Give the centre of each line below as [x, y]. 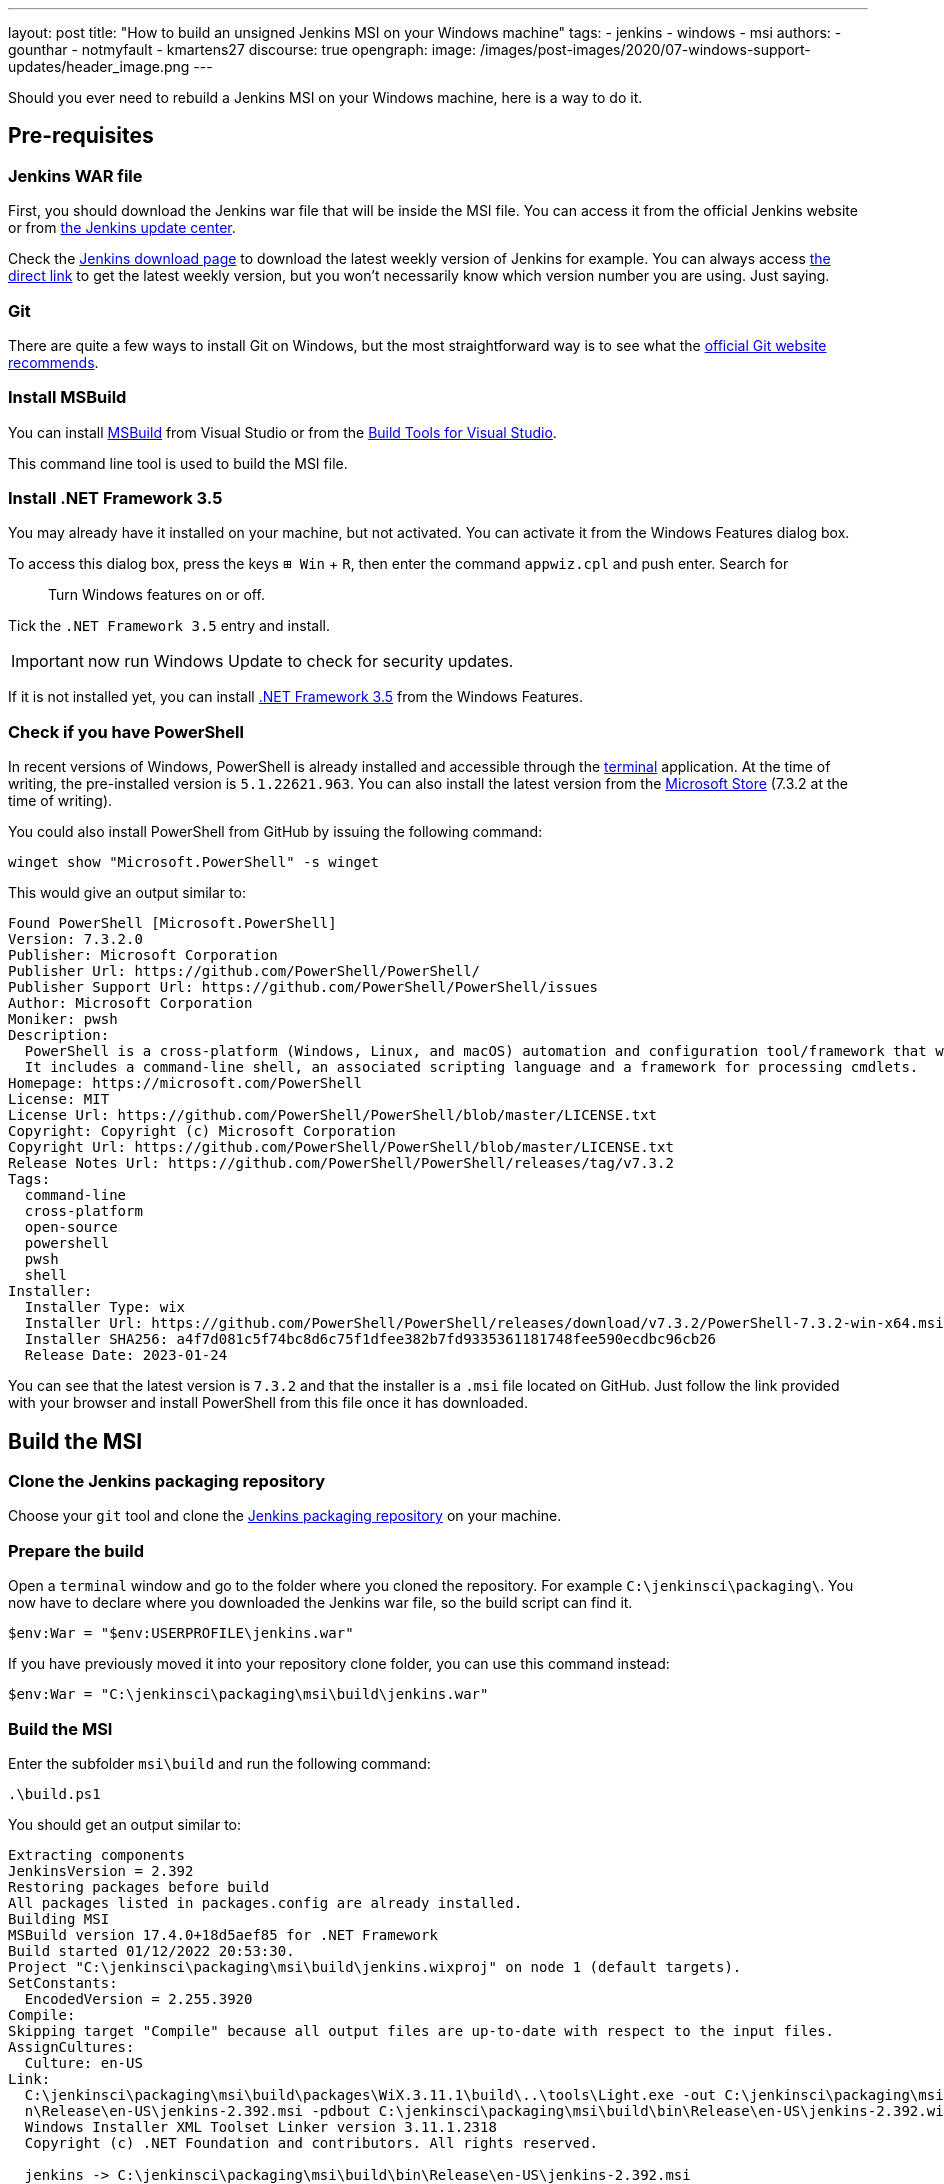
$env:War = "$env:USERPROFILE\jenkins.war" [181, 1633]
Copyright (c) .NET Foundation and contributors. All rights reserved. [311, 2142]
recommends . [53, 362]
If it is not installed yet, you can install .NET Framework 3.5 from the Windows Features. [296, 697]
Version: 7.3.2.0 [75, 939]
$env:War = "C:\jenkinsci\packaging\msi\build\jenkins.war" [248, 1694]
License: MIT [59, 1099]
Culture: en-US [83, 2062]
